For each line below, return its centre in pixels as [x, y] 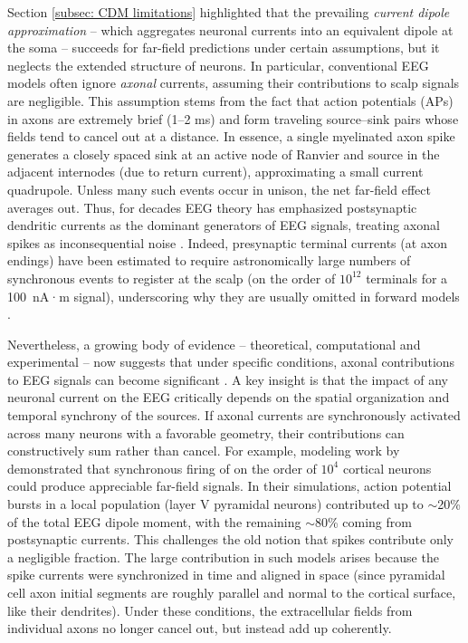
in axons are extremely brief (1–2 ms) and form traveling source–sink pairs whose [233, 118]
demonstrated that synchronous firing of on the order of [162, 468]
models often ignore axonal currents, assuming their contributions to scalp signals [234, 83]
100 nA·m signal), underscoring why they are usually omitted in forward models [234, 296]
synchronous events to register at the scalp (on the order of [172, 278]
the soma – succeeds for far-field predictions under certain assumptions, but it [224, 48]
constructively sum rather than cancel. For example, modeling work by [204, 451]
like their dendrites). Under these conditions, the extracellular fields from [210, 610]
